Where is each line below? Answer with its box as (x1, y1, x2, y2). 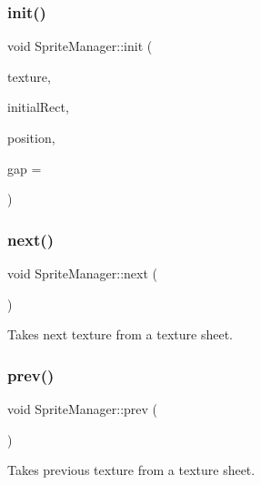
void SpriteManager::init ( (7, 36, 153, 56)
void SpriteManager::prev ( (7, 399, 158, 418)
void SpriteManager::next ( (7, 264, 158, 282)
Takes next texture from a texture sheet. (7, 325, 233, 344)
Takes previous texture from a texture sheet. (7, 460, 256, 480)
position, (7, 128, 55, 147)
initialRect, (7, 97, 69, 116)
